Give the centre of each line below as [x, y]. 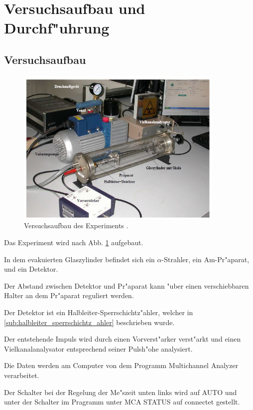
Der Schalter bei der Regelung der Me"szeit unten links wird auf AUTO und [121, 392]
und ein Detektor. [31, 269]
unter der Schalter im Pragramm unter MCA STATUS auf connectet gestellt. [122, 402]
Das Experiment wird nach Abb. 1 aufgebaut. [74, 242]
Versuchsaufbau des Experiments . [76, 225]
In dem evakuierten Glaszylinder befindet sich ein [79, 259]
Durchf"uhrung [57, 28]
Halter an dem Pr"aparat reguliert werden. [69, 295]
